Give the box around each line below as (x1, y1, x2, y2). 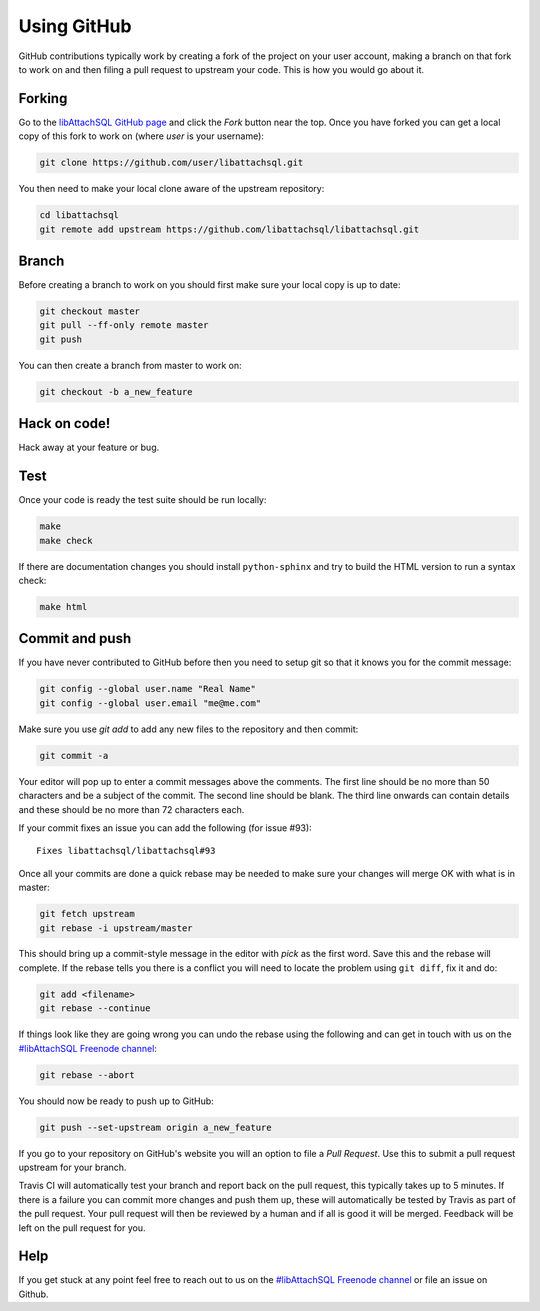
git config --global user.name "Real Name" (39, 683, 257, 695)
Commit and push (18, 630, 132, 647)
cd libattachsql (39, 210, 120, 221)
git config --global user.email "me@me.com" (39, 697, 262, 709)
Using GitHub (18, 15, 132, 37)
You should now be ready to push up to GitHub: (18, 1095, 214, 1107)
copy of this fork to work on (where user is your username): (18, 130, 265, 142)
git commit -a (39, 750, 109, 761)
